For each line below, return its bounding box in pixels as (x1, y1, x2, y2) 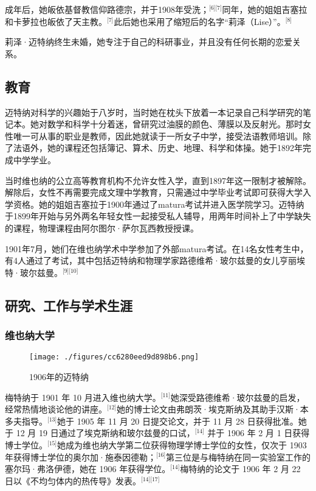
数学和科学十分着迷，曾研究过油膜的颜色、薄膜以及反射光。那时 (47, 118, 303, 130)
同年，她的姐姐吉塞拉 (222, 3, 307, 15)
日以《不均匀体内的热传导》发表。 (5, 474, 141, 487)
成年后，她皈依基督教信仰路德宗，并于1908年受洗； (5, 3, 209, 15)
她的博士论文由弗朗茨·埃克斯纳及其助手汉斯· (117, 403, 300, 415)
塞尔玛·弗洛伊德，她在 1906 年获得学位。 (5, 462, 171, 475)
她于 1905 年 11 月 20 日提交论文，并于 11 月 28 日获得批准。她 (57, 414, 307, 427)
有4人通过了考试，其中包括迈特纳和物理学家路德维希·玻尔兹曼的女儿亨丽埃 (5, 254, 305, 267)
